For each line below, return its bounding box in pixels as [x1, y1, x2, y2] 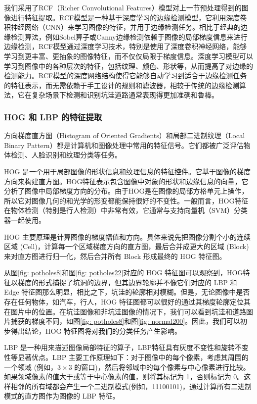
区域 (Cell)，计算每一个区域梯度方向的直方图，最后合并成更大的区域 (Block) [4, 241, 249, 252]
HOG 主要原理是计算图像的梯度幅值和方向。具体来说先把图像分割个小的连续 [4, 231, 251, 242]
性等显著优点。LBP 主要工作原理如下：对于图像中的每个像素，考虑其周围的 [4, 352, 249, 362]
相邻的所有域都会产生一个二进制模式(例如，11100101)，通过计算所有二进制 [10, 381, 252, 391]
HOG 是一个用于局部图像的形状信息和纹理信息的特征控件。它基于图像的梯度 [4, 166, 251, 176]
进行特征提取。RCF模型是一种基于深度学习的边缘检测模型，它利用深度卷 [10, 12, 247, 22]
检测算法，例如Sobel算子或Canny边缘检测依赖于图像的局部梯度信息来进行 [10, 31, 248, 42]
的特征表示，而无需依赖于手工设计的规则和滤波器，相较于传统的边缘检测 [4, 80, 239, 90]
